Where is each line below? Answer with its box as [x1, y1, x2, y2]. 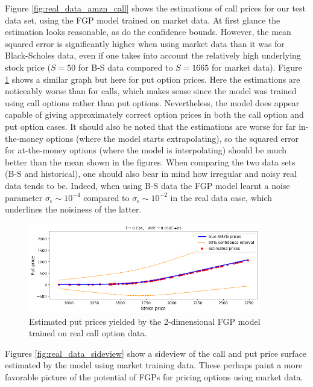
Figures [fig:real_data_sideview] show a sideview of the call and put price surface [5, 347, 307, 359]
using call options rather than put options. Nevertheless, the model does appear [5, 96, 300, 109]
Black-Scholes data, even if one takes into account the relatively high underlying [5, 49, 301, 62]
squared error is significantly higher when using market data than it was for [5, 37, 285, 50]
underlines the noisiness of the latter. [5, 203, 142, 216]
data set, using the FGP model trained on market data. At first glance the [5, 13, 280, 26]
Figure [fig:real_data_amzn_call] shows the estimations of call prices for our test [5, 2, 306, 14]
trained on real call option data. [29, 327, 147, 339]
